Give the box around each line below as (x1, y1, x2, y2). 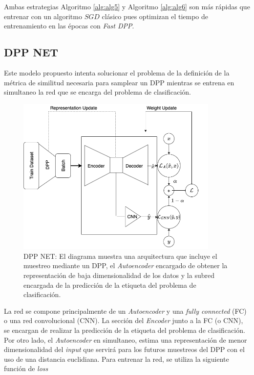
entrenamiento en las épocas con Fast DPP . (4, 21, 134, 31)
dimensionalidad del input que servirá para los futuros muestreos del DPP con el (4, 344, 245, 354)
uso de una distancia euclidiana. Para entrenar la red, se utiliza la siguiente (4, 353, 229, 364)
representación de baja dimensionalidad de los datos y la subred (23, 270, 214, 280)
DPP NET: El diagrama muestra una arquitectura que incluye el (23, 250, 217, 261)
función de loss (4, 363, 48, 374)
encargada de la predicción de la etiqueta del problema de (23, 279, 196, 290)
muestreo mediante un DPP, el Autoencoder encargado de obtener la (23, 260, 228, 271)
